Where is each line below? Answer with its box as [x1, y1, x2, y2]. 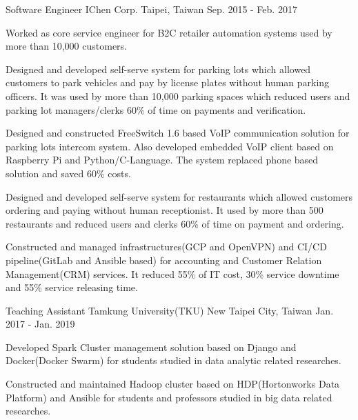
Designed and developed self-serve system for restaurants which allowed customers [6, 189, 353, 203]
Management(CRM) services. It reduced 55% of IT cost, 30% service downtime [6, 266, 339, 281]
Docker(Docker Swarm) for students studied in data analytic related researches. [6, 353, 341, 368]
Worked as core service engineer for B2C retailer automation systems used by [6, 25, 332, 39]
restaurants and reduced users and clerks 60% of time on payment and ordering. [6, 216, 344, 230]
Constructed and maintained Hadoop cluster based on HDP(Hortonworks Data [6, 377, 340, 391]
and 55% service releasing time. [6, 280, 138, 294]
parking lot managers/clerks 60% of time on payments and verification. [6, 102, 306, 117]
